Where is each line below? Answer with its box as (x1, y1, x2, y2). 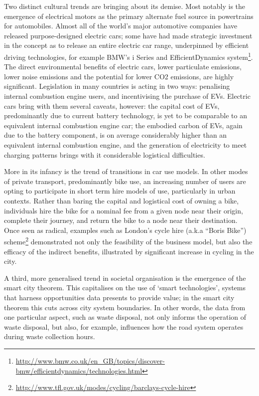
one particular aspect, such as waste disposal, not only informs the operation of (4, 312, 247, 322)
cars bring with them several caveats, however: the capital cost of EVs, (4, 100, 220, 111)
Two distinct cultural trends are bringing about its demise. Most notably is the (4, 1, 246, 11)
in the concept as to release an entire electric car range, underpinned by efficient (4, 40, 249, 50)
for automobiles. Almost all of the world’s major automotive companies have (4, 20, 238, 31)
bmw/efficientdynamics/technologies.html (15, 365, 142, 376)
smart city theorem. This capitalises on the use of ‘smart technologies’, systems (4, 282, 246, 293)
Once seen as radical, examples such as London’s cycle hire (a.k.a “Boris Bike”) (4, 224, 247, 235)
